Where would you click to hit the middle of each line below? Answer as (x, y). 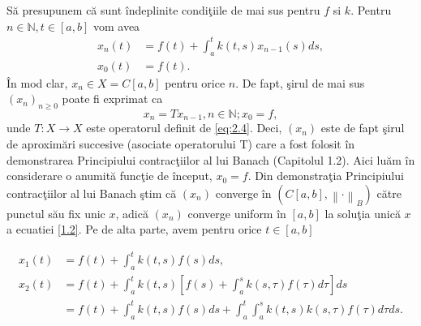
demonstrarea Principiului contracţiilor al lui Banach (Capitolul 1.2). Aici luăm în (211, 159)
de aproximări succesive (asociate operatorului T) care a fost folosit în (181, 143)
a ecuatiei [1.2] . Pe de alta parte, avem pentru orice (134, 229)
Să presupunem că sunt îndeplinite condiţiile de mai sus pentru (163, 10)
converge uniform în (237, 213)
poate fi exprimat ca (112, 99)
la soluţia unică (363, 213)
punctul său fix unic (56, 213)
